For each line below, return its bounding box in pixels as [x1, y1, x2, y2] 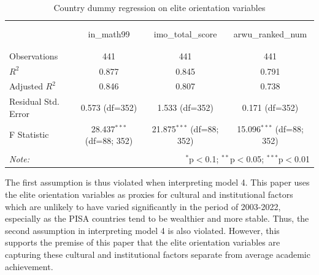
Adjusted [9, 80, 43, 92]
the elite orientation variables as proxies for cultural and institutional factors [5, 188, 293, 201]
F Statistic [9, 128, 49, 141]
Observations [9, 49, 58, 62]
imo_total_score [153, 28, 217, 40]
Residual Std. [9, 95, 60, 108]
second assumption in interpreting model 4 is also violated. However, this [5, 224, 280, 236]
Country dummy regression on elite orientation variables [53, 1, 266, 13]
